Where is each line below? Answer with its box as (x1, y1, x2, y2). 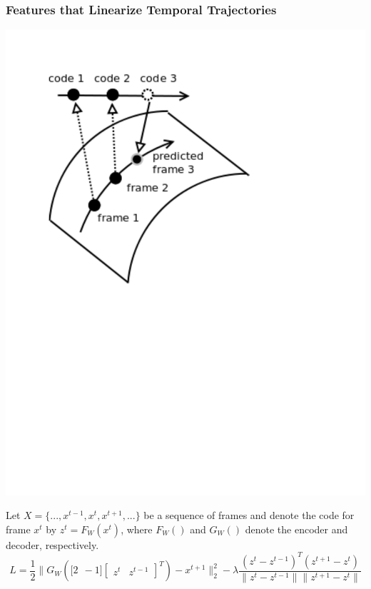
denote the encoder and (245, 521, 348, 536)
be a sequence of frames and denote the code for (143, 508, 355, 523)
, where (121, 521, 153, 536)
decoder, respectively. (6, 537, 99, 552)
